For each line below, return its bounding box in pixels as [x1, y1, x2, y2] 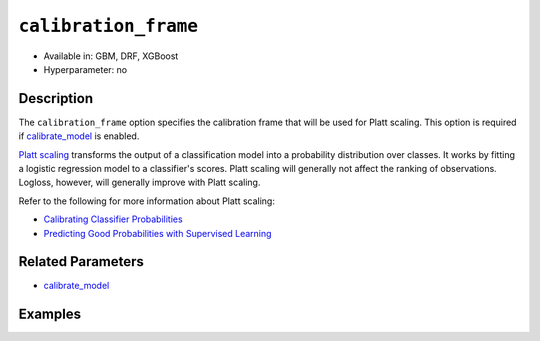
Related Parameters [18, 253, 145, 270]
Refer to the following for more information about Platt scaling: [18, 195, 275, 207]
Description [18, 90, 94, 107]
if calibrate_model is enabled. [18, 130, 140, 142]
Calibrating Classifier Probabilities [43, 213, 184, 225]
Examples [18, 306, 82, 323]
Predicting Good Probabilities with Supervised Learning [43, 227, 272, 239]
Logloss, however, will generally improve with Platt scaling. [18, 176, 261, 189]
